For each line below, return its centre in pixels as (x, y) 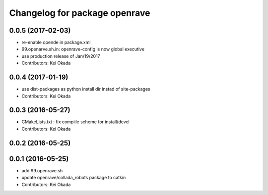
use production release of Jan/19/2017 (61, 56)
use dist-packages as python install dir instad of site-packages (86, 89)
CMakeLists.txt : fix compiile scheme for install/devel (76, 122)
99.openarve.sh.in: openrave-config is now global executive (83, 49)
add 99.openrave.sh (42, 170)
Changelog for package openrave (80, 13)
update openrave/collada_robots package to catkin (74, 178)
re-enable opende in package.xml (56, 43)
